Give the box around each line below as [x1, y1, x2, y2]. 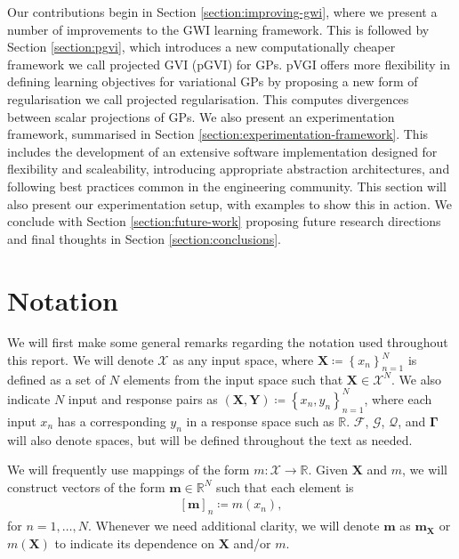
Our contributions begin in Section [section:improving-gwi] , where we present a [7, 3, 438, 20]
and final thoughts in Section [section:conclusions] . [7, 229, 281, 247]
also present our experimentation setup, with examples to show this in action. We [7, 194, 452, 213]
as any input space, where [173, 351, 314, 369]
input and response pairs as [68, 389, 218, 408]
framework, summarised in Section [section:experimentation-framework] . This [7, 125, 429, 143]
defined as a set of [7, 369, 106, 388]
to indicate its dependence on [54, 533, 214, 552]
